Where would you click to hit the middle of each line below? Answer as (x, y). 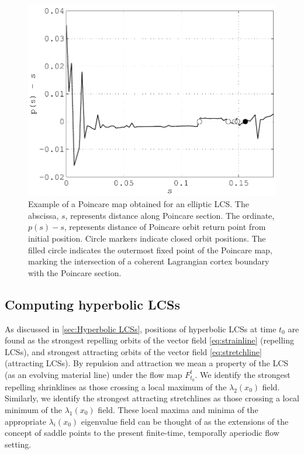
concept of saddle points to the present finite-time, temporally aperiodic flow (142, 433)
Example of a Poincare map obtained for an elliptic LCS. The (139, 204)
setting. (18, 444)
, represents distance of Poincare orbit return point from (165, 227)
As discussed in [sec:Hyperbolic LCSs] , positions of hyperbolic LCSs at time (141, 329)
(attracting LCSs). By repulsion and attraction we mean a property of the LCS (147, 363)
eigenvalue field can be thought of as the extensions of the (185, 421)
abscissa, (44, 215)
